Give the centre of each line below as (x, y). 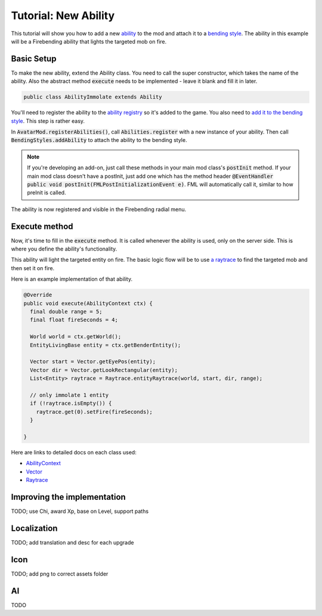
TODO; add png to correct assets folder (60, 574)
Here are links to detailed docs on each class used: (74, 452)
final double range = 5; (66, 311)
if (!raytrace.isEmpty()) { (71, 403)
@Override (38, 295)
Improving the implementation (69, 497)
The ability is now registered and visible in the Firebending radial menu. (99, 209)
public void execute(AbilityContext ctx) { (88, 303)
